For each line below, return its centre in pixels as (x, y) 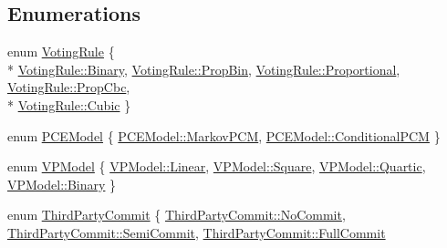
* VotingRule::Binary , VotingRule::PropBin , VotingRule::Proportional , (204, 69)
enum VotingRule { (61, 52)
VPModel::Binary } (62, 184)
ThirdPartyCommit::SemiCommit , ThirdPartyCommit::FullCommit (197, 232)
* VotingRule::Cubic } (69, 104)
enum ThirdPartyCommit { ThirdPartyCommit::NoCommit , (177, 215)
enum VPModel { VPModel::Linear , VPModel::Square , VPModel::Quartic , (217, 166)
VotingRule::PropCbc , (69, 87)
